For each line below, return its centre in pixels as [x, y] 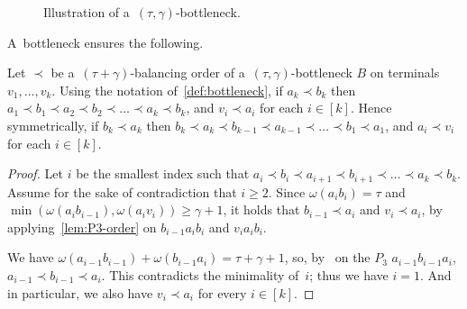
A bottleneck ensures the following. [105, 42]
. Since [287, 191]
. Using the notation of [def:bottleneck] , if [167, 90]
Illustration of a [87, 12]
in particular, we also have [80, 292]
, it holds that [261, 209]
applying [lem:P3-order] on [82, 227]
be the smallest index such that [163, 173]
